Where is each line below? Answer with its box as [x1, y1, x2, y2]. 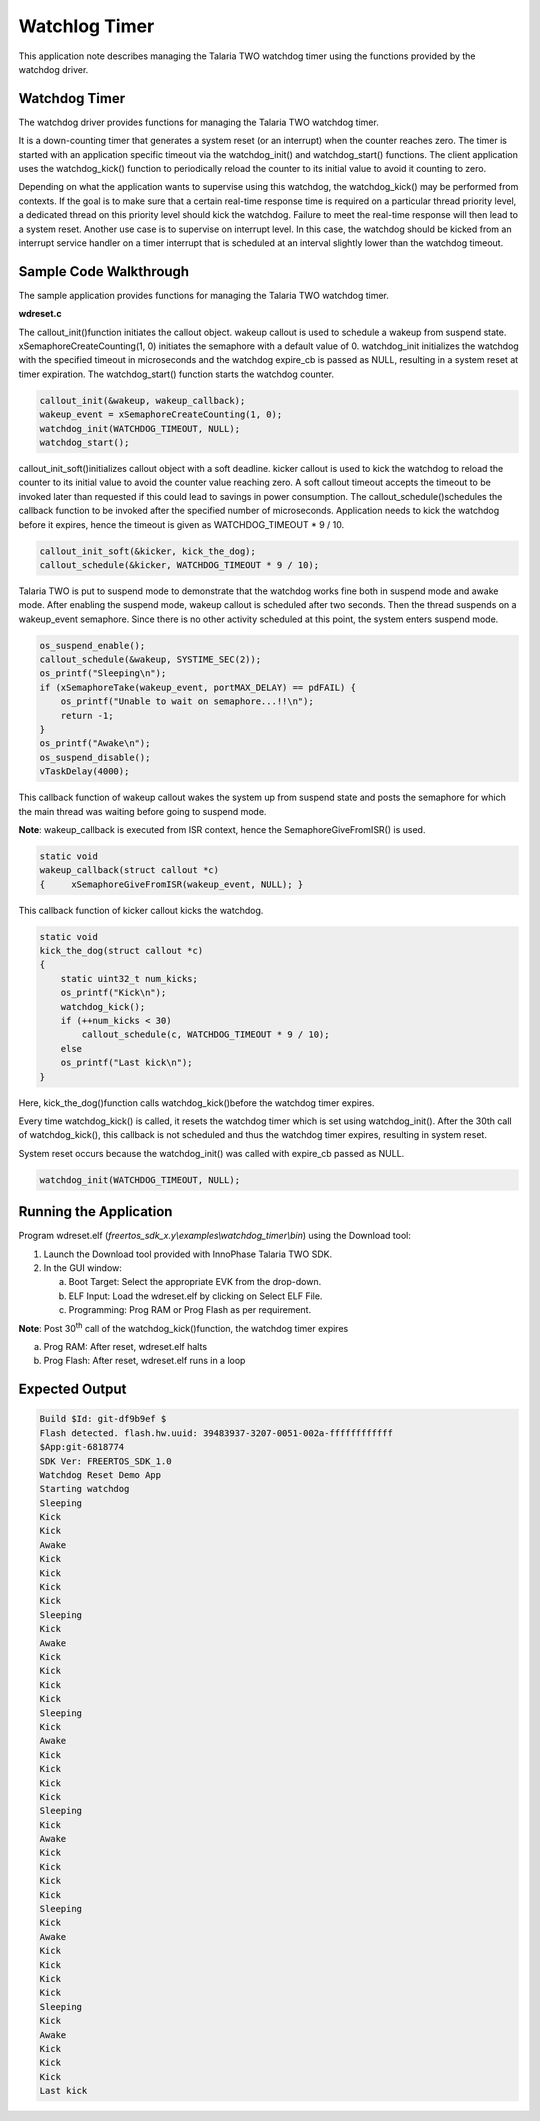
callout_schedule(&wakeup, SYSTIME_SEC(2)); [39, 654, 262, 665]
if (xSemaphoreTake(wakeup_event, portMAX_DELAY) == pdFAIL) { [39, 681, 357, 693]
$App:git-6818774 [39, 1441, 125, 1453]
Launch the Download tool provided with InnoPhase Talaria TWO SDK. [43, 1248, 333, 1260]
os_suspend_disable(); [39, 751, 151, 763]
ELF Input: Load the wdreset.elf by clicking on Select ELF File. [68, 1290, 323, 1302]
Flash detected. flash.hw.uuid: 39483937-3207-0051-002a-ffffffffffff [39, 1427, 394, 1439]
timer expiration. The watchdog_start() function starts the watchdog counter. [18, 368, 335, 380]
